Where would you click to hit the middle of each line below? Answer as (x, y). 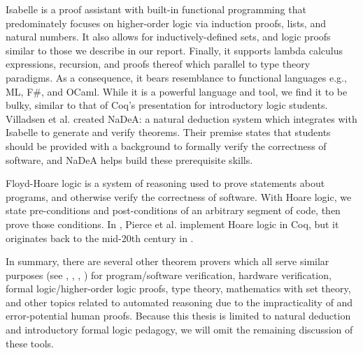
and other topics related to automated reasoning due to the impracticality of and (179, 302)
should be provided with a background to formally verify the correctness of (166, 145)
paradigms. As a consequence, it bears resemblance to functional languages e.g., (176, 77)
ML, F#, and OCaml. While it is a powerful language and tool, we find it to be (177, 91)
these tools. (30, 343)
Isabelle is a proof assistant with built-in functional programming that (156, 9)
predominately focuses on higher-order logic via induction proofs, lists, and (166, 23)
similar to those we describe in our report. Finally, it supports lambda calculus (174, 50)
